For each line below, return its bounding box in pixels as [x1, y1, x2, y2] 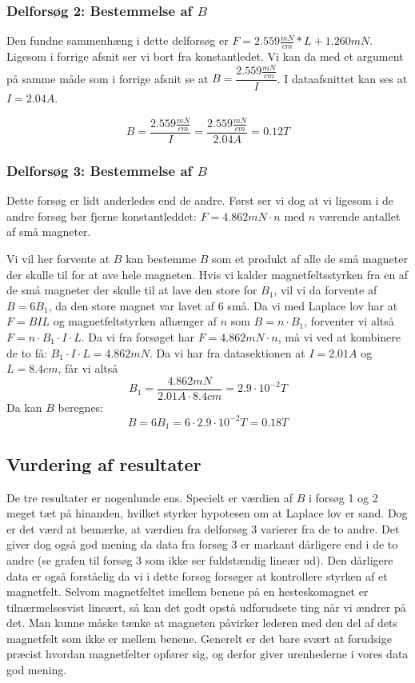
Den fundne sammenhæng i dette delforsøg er [6, 32, 229, 49]
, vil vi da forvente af [273, 282, 377, 298]
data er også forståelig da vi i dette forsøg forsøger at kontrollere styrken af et [6, 567, 388, 584]
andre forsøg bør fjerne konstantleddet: [6, 207, 197, 224]
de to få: [6, 344, 47, 361]
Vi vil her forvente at [6, 250, 110, 266]
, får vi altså [58, 360, 118, 377]
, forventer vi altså [304, 313, 394, 330]
